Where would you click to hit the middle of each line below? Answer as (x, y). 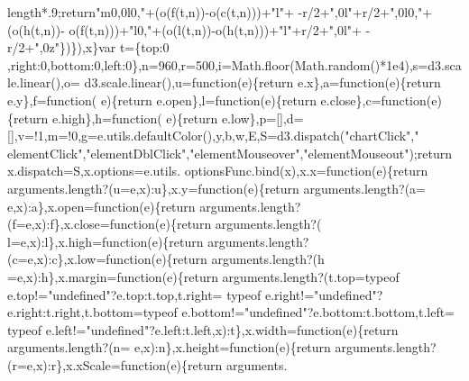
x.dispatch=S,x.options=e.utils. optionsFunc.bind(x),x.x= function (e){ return (218, 171)
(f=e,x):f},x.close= (59, 224)
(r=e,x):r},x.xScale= (64, 364)
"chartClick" (378, 136)
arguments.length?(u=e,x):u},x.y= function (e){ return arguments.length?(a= (217, 188)
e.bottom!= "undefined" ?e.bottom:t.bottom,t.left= (318, 312)
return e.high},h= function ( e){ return (116, 118)
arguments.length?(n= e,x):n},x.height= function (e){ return (169, 347)
